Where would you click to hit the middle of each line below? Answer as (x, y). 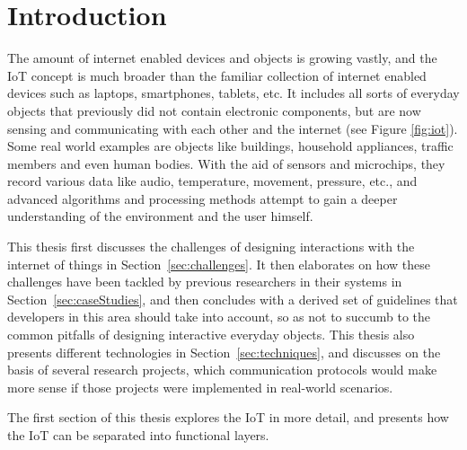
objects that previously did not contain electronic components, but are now (214, 110)
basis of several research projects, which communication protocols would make (222, 370)
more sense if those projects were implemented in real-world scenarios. (200, 387)
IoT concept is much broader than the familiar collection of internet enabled (217, 75)
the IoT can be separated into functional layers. (138, 435)
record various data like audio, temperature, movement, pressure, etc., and (212, 181)
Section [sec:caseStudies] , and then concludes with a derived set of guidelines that (233, 299)
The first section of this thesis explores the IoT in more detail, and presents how (228, 417)
